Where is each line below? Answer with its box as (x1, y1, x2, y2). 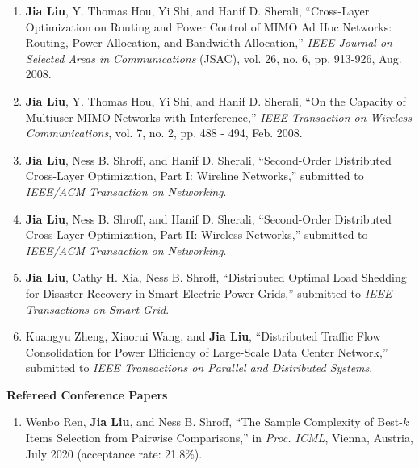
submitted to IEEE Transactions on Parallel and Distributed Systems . (25, 359, 373, 376)
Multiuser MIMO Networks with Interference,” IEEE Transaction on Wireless (25, 108, 412, 125)
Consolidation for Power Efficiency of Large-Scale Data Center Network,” (25, 343, 388, 360)
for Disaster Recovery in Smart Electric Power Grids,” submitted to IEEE (25, 284, 392, 301)
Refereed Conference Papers (6, 386, 168, 403)
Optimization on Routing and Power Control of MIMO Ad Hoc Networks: (25, 18, 392, 35)
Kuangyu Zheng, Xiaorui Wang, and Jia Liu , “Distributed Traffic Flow (25, 328, 381, 345)
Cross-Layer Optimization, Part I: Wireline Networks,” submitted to (25, 167, 364, 184)
